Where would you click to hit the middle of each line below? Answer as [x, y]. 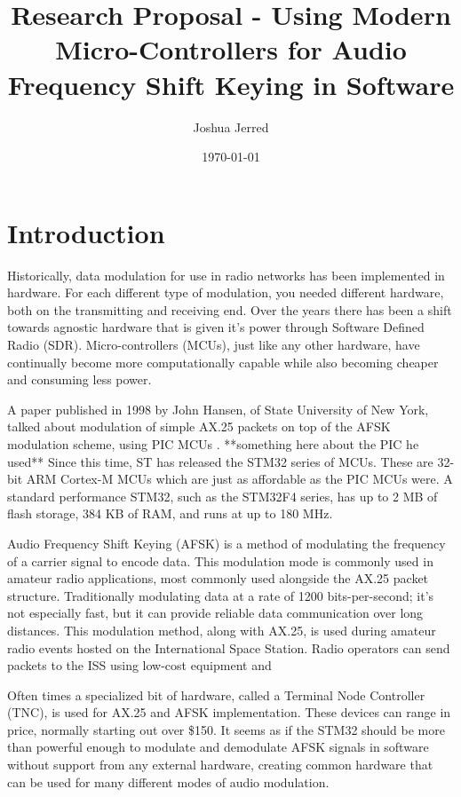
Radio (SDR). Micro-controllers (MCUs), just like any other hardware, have [214, 344]
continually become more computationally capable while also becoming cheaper [223, 362]
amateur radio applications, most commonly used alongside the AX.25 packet [218, 578]
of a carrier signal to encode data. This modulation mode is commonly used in [220, 560]
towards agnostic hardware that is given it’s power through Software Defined [216, 327]
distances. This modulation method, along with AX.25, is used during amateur [222, 630]
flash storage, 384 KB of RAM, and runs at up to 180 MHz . [170, 513]
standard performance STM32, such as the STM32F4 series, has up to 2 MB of [223, 496]
